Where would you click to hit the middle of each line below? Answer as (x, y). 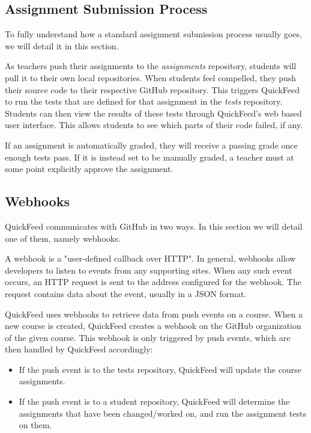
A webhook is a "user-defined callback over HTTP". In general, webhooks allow (150, 258)
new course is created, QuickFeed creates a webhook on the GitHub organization (153, 326)
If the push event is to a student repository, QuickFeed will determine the (154, 401)
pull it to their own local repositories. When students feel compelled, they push (151, 77)
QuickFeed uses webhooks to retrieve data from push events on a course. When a (154, 314)
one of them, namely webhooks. (63, 238)
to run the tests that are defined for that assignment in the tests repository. (144, 101)
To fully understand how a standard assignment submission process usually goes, (153, 34)
